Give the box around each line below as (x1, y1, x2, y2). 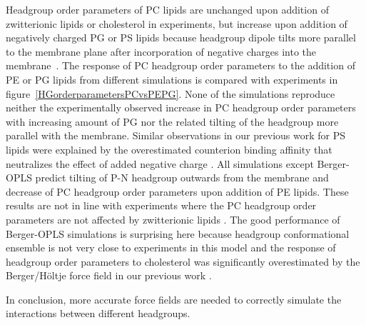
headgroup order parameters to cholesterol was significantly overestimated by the (6, 254, 360, 269)
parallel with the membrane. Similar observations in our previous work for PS (6, 128, 345, 143)
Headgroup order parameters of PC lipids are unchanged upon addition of (6, 2, 329, 16)
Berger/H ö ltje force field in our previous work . (6, 268, 212, 283)
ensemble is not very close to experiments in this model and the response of (6, 240, 336, 255)
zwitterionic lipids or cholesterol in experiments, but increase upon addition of (6, 16, 347, 31)
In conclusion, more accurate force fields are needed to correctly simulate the (6, 291, 342, 306)
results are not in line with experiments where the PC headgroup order (6, 198, 317, 213)
